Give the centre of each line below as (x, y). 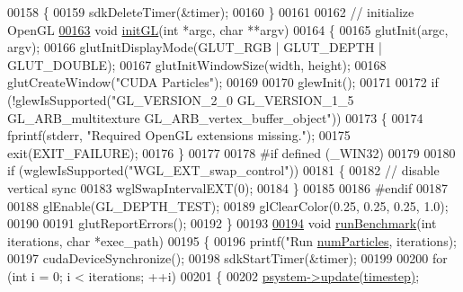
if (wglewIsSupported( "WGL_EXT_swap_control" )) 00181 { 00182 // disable (223, 170)
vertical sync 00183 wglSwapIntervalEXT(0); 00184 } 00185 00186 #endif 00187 (227, 187)
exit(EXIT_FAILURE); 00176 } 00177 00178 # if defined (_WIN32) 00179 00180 (231, 152)
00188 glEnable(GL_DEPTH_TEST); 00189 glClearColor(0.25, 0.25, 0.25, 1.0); (228, 205)
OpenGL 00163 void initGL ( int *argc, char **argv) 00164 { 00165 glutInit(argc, (228, 29)
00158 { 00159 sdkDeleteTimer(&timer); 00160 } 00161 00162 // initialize (211, 12)
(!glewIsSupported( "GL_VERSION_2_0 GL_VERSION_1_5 (181, 99)
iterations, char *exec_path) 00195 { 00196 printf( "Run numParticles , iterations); (232, 240)
